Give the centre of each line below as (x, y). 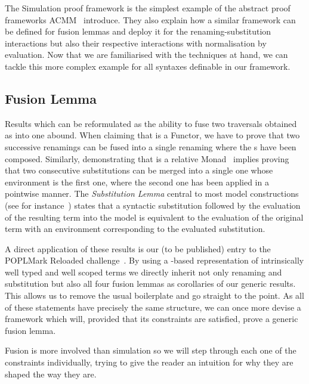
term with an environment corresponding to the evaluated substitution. (135, 229)
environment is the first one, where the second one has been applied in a (137, 182)
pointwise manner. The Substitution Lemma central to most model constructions (152, 193)
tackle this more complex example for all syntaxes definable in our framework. (148, 66)
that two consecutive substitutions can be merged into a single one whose (139, 170)
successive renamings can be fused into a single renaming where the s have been (151, 146)
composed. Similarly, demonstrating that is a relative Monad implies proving (147, 158)
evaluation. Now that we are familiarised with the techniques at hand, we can (146, 55)
